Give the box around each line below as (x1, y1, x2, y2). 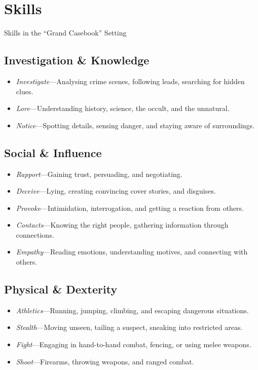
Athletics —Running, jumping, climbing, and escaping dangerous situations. (16, 305, 249, 315)
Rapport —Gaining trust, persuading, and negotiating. (16, 168, 182, 179)
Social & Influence (4, 144, 102, 160)
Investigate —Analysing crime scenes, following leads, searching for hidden (16, 76, 245, 86)
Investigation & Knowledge (4, 52, 150, 68)
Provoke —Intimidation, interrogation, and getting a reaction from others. (16, 202, 244, 213)
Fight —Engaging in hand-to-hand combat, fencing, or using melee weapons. (16, 339, 251, 350)
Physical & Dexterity (4, 281, 118, 297)
